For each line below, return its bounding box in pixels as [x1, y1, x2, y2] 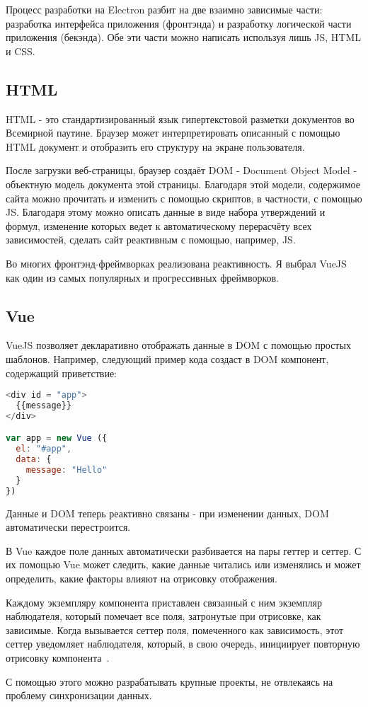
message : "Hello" [25, 465, 108, 475]
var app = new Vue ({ [6, 433, 108, 444]
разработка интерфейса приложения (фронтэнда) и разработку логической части [6, 16, 352, 30]
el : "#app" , [16, 444, 72, 454]
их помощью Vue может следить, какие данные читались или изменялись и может [6, 557, 361, 572]
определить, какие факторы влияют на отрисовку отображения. [6, 571, 277, 585]
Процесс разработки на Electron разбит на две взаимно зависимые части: [6, 2, 323, 16]
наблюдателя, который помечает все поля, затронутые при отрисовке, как [6, 609, 321, 623]
